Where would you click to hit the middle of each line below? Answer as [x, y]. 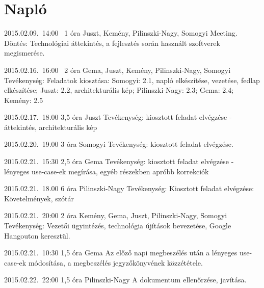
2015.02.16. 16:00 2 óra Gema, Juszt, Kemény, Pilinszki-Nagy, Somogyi [117, 70]
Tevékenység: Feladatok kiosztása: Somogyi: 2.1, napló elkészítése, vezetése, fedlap [132, 80]
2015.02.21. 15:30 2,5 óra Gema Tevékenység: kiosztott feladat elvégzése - [119, 161]
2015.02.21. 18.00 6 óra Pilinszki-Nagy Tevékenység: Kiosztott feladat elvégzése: [129, 188]
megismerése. [24, 53]
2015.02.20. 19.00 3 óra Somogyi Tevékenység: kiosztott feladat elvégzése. [119, 144]
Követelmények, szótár [39, 198]
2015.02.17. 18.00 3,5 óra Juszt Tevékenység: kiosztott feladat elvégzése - [118, 117]
